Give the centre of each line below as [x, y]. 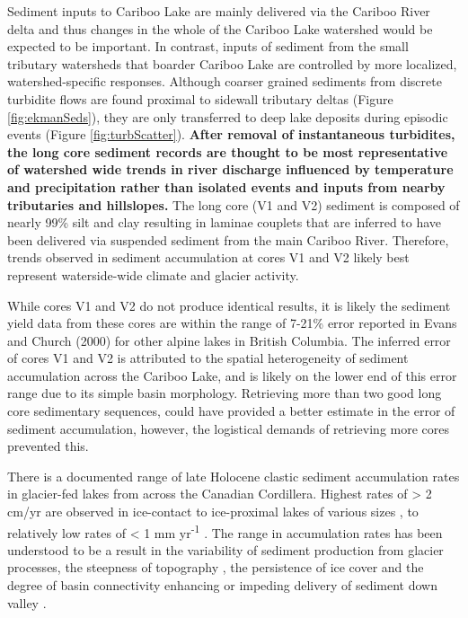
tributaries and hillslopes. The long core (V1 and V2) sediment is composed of [234, 204]
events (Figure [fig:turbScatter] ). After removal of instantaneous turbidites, [231, 134]
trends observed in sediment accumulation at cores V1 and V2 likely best [208, 257]
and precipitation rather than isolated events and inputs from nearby [226, 186]
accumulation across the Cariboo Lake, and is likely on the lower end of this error [232, 375]
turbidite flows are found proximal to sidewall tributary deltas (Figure [200, 98]
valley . [27, 602]
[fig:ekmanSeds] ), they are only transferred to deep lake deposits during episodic [228, 116]
